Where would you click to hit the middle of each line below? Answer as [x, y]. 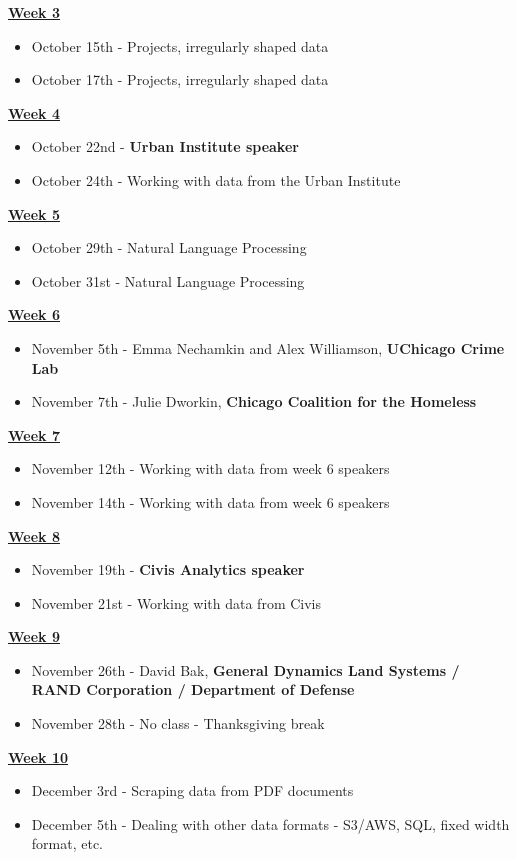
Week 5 [34, 213]
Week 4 [34, 112]
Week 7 [34, 434]
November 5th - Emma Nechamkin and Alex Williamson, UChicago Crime [268, 347]
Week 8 [34, 535]
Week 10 [38, 756]
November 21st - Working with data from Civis [176, 602]
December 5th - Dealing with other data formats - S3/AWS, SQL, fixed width [270, 823]
